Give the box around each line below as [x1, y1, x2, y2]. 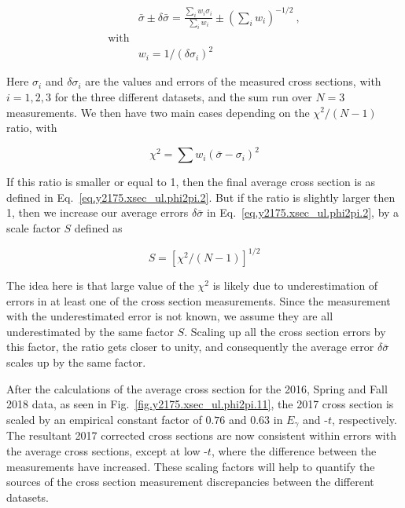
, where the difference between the [211, 442, 377, 459]
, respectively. [331, 411, 397, 427]
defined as [74, 220, 123, 236]
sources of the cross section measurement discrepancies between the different [6, 473, 374, 490]
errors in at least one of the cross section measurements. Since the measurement [6, 292, 391, 309]
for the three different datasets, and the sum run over [54, 88, 312, 104]
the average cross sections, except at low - [6, 442, 208, 459]
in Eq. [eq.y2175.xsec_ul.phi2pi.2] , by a [206, 204, 399, 221]
